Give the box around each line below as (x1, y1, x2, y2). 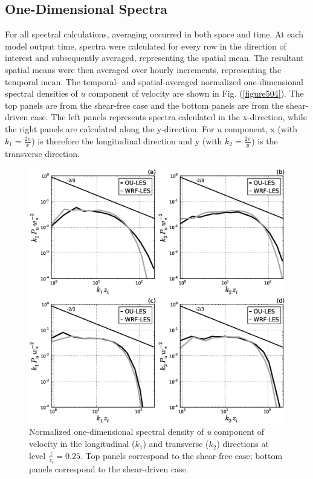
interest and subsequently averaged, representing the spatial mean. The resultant (5, 51, 304, 64)
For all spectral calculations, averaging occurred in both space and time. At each (5, 28, 304, 40)
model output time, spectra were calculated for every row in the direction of (5, 39, 286, 52)
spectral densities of (5, 87, 78, 100)
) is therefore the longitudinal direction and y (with (31, 134, 222, 147)
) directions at (216, 437, 269, 450)
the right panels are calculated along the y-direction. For (5, 122, 215, 135)
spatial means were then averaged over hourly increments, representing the (5, 63, 282, 76)
